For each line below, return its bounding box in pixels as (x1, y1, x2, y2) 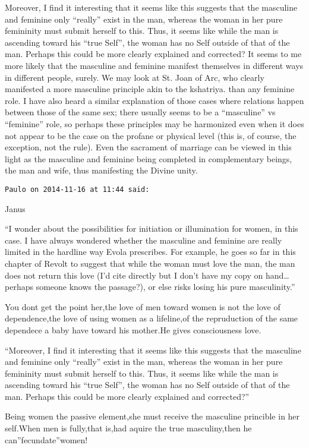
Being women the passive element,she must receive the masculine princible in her (5, 410, 300, 422)
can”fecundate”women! (5, 433, 88, 446)
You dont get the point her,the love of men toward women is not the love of (5, 300, 280, 313)
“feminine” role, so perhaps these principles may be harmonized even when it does (5, 117, 304, 130)
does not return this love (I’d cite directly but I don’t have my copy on (5, 269, 263, 281)
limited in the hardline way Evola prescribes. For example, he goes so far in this (5, 245, 296, 258)
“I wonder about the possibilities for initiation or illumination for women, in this (5, 222, 298, 235)
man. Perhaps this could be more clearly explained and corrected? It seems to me (5, 48, 302, 60)
